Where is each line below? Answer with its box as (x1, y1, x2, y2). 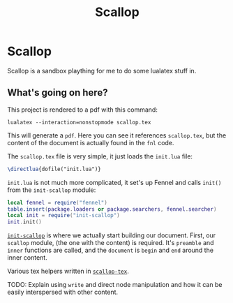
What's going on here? (7, 87, 108, 98)
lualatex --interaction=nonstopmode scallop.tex (7, 119, 151, 126)
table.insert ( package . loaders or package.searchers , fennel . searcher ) (7, 205, 217, 213)
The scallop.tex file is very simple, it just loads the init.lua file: (7, 151, 193, 161)
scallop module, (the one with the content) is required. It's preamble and (7, 239, 214, 247)
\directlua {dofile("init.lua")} (7, 165, 101, 172)
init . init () (7, 219, 42, 226)
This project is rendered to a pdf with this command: (7, 105, 158, 114)
